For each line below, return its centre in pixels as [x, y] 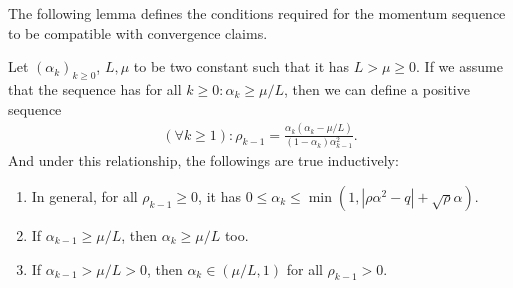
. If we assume [459, 66]
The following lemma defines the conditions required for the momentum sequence [257, 13]
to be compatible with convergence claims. [138, 32]
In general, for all [84, 195]
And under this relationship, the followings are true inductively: [203, 160]
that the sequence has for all [95, 88]
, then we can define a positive [377, 88]
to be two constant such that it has [241, 66]
